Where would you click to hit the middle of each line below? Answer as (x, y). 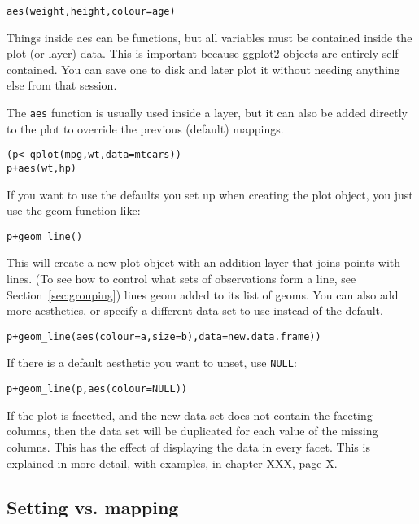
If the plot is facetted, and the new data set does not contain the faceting (190, 415)
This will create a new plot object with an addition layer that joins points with (204, 262)
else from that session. (62, 85)
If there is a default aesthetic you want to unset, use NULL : (152, 362)
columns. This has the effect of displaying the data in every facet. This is (188, 446)
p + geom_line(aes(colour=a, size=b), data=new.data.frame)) (164, 336)
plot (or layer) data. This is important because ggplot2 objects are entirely (193, 53)
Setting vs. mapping (93, 507)
